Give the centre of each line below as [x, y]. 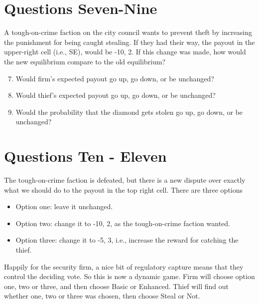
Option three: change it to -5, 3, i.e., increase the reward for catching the [127, 240]
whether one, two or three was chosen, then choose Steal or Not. [102, 296]
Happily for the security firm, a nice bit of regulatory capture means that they [124, 266]
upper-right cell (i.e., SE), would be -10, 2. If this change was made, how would [125, 52]
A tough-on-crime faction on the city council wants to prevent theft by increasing [128, 32]
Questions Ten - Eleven [85, 156]
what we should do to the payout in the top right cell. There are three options [124, 189]
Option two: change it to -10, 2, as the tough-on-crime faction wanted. [123, 223]
